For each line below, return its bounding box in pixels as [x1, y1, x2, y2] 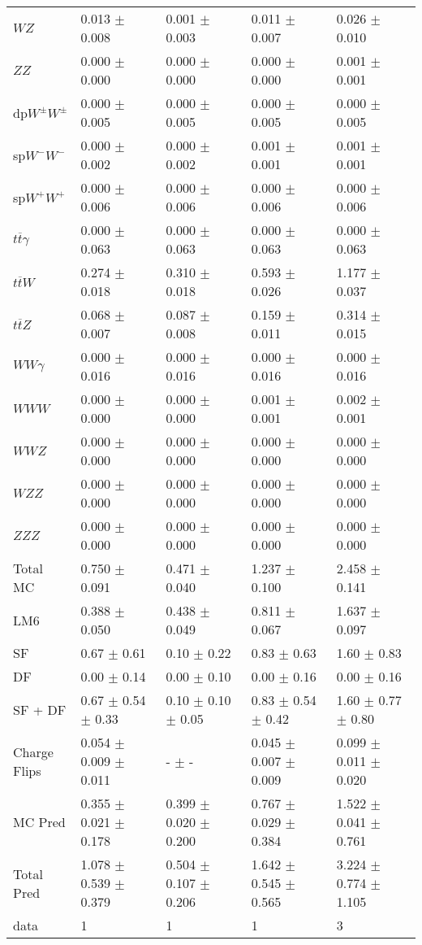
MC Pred [13, 812, 66, 831]
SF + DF [13, 699, 67, 719]
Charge [13, 742, 54, 761]
